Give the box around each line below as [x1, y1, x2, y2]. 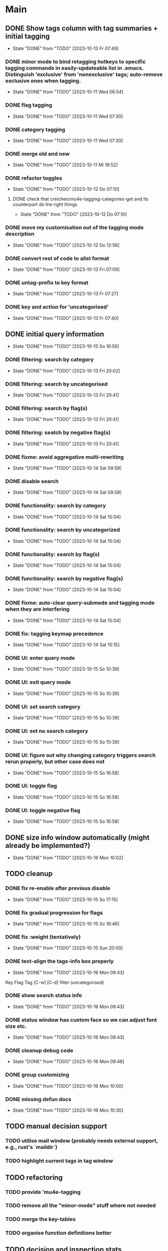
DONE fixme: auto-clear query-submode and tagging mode [5, 599, 155, 607]
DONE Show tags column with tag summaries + [5, 24, 158, 33]
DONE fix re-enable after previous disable [5, 885, 110, 892]
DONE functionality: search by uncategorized [5, 527, 120, 534]
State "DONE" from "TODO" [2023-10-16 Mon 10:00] [12, 1083, 124, 1089]
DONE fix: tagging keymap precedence [5, 630, 104, 637]
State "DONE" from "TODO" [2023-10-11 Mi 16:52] [12, 162, 118, 168]
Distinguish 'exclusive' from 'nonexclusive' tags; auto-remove [5, 70, 163, 78]
